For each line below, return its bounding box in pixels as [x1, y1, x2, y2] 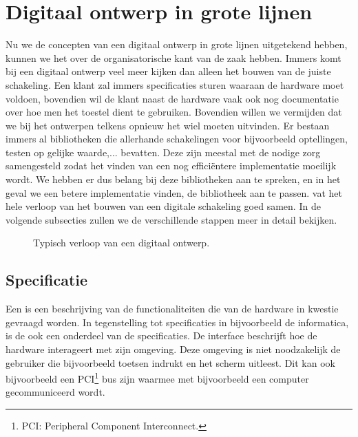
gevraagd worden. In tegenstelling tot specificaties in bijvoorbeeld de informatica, [6, 315, 349, 329]
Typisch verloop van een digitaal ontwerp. [33, 235, 210, 250]
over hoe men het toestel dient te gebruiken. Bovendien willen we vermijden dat [6, 105, 342, 119]
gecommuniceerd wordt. [6, 385, 105, 399]
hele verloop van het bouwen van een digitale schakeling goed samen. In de [6, 199, 321, 213]
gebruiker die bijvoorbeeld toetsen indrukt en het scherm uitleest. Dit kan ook [6, 355, 335, 370]
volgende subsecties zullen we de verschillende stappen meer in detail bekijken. [6, 212, 337, 226]
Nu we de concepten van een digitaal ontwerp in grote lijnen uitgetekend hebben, [6, 37, 348, 52]
